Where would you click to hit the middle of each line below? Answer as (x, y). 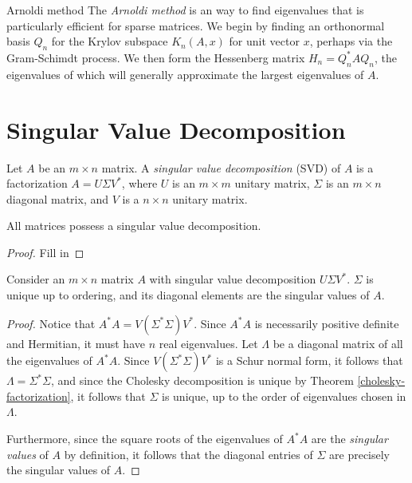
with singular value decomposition (233, 279)
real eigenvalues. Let (208, 343)
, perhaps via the (351, 41)
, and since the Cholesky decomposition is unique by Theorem (202, 380)
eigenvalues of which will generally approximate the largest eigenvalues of (185, 74)
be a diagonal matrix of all (338, 343)
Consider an (36, 279)
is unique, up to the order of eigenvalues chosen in (284, 396)
